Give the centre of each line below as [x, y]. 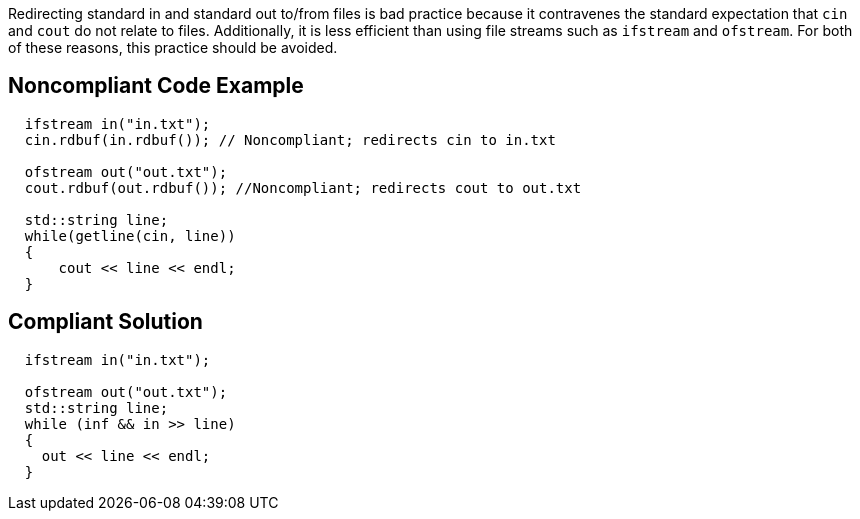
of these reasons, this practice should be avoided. [173, 47]
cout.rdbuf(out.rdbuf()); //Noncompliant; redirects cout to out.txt [303, 187]
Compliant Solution [105, 322]
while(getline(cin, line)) [130, 235]
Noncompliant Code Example [156, 86]
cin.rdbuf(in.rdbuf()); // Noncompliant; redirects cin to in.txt [290, 139]
